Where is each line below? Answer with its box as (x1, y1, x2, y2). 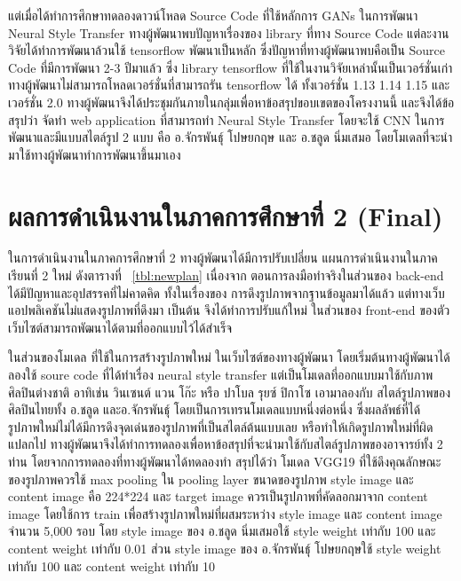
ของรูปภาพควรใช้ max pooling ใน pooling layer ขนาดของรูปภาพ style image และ (8, 469, 414, 488)
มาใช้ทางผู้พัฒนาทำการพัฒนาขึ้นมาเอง (8, 145, 181, 163)
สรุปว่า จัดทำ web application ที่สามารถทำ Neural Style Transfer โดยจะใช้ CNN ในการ (8, 110, 445, 129)
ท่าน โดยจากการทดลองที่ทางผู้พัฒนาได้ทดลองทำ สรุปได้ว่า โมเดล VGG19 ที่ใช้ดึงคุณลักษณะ (8, 452, 441, 470)
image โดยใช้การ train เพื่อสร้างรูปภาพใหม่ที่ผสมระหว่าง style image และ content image (8, 504, 442, 522)
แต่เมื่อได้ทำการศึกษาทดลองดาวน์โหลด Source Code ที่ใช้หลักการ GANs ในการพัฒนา (8, 6, 418, 24)
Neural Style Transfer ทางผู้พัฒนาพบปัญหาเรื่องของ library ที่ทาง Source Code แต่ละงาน (8, 23, 449, 42)
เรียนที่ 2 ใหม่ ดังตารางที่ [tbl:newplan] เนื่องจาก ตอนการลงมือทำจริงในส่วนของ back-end (8, 266, 444, 285)
